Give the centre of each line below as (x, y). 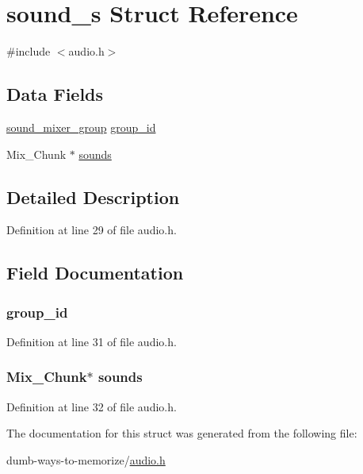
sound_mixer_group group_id (81, 127)
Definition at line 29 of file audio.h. (92, 230)
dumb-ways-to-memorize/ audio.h (86, 459)
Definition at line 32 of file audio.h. (92, 406)
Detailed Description (93, 197)
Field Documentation (95, 273)
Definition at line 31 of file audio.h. (92, 341)
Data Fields (55, 94)
